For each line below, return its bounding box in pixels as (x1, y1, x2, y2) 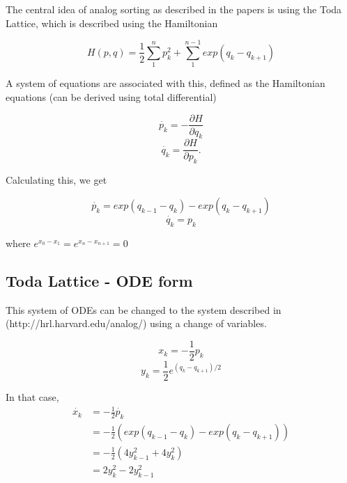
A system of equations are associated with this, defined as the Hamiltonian (6, 76, 325, 90)
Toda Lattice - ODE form (6, 269, 193, 291)
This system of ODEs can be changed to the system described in (6, 302, 282, 317)
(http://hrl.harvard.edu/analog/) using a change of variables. (6, 316, 267, 331)
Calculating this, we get (6, 173, 107, 187)
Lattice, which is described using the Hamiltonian (6, 15, 218, 30)
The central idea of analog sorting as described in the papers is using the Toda (6, 2, 342, 16)
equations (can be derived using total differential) (6, 89, 217, 104)
